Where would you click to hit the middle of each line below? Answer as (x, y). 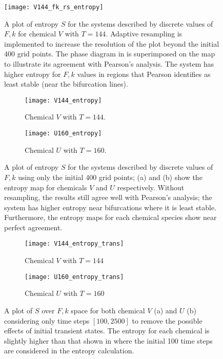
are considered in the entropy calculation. (69, 351)
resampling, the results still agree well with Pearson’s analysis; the (108, 197)
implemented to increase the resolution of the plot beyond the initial (112, 43)
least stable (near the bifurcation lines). (66, 84)
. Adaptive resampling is (144, 34)
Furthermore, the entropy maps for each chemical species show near (110, 217)
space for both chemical (108, 310)
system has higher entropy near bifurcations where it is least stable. (110, 207)
